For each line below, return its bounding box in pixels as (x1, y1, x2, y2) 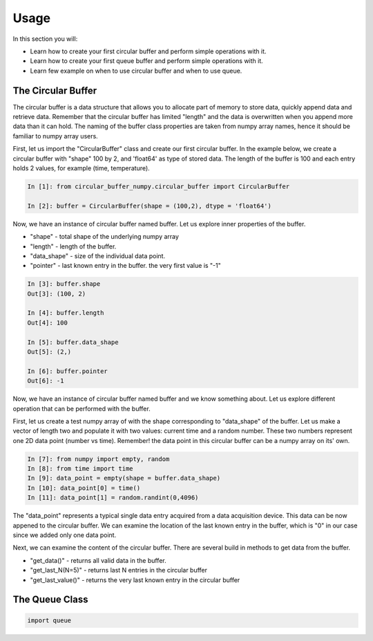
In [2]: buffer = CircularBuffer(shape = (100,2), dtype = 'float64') (27, 201, 272, 210)
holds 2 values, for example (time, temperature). (12, 163, 150, 172)
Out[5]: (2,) (27, 348, 72, 356)
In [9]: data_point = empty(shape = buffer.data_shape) (27, 474, 221, 482)
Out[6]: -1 (27, 377, 64, 385)
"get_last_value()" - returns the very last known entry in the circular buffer (30, 575, 240, 584)
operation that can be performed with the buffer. (12, 404, 151, 413)
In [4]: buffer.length (27, 309, 104, 317)
